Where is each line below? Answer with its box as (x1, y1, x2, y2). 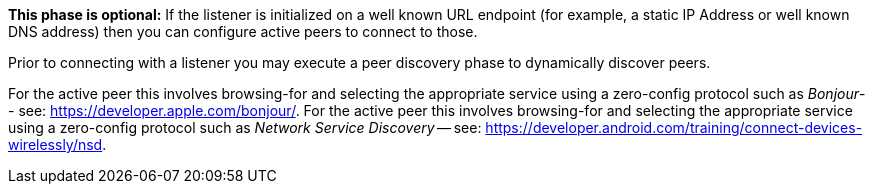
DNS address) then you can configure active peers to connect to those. (8, 23, 478, 40)
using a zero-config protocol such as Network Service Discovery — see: (8, 119, 482, 136)
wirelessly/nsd (8, 136, 103, 153)
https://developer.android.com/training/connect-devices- (485, 119, 863, 136)
